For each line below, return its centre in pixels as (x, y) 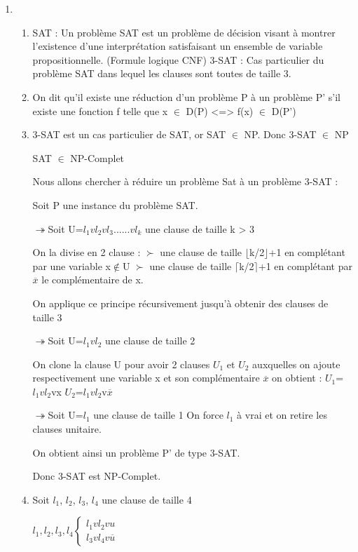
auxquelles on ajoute (296, 364)
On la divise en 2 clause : (87, 252)
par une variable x (71, 265)
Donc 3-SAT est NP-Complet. (97, 476)
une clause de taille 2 (150, 341)
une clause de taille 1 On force (158, 415)
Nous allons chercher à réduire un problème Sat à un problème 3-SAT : (185, 181)
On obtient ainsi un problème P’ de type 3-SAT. (136, 452)
